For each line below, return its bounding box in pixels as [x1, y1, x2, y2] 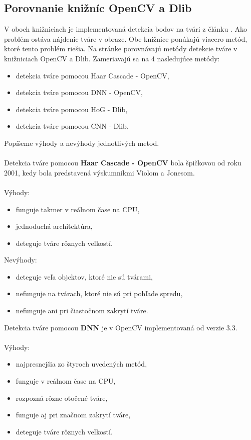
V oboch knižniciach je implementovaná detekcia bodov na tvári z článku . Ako [4, 24, 247, 34]
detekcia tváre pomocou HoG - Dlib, [16, 104, 128, 114]
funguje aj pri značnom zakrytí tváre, [16, 409, 131, 420]
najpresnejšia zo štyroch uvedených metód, [16, 359, 147, 369]
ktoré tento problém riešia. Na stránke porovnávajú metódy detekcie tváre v [4, 43, 237, 54]
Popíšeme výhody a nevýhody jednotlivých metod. [4, 137, 159, 148]
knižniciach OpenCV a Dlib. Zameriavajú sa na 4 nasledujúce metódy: [4, 53, 220, 63]
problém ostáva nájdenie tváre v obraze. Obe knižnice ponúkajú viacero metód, [4, 33, 247, 44]
